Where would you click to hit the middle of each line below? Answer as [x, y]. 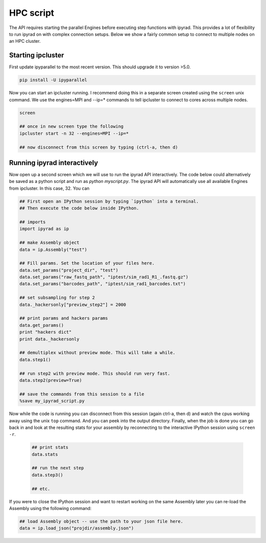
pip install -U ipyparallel [53, 80]
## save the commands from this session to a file [82, 394]
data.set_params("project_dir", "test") [69, 270]
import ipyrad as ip [44, 229]
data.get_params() [42, 325]
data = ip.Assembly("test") [53, 249]
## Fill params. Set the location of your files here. [87, 263]
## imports [33, 222]
